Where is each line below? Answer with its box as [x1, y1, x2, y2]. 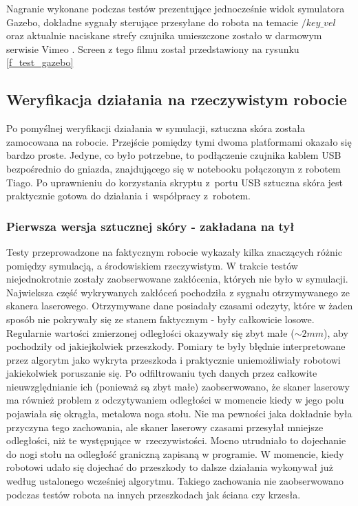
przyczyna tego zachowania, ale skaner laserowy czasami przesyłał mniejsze [6, 419, 324, 434]
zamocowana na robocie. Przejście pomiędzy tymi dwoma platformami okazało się [6, 134, 352, 148]
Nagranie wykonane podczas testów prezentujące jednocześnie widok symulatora [6, 1, 345, 15]
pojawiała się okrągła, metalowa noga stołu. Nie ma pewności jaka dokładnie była [6, 406, 352, 421]
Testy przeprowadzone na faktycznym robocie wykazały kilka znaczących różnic [6, 244, 342, 258]
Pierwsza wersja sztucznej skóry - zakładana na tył [6, 217, 295, 234]
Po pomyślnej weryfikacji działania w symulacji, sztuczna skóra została [6, 121, 305, 135]
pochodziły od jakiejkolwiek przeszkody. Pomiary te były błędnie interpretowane [6, 339, 346, 353]
